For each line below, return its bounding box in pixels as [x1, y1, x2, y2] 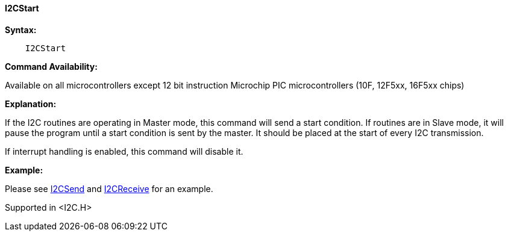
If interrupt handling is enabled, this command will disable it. [5, 146, 243, 157]
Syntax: [5, 24, 37, 35]
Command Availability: [5, 61, 98, 72]
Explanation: [5, 98, 57, 109]
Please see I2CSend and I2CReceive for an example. [5, 183, 213, 194]
